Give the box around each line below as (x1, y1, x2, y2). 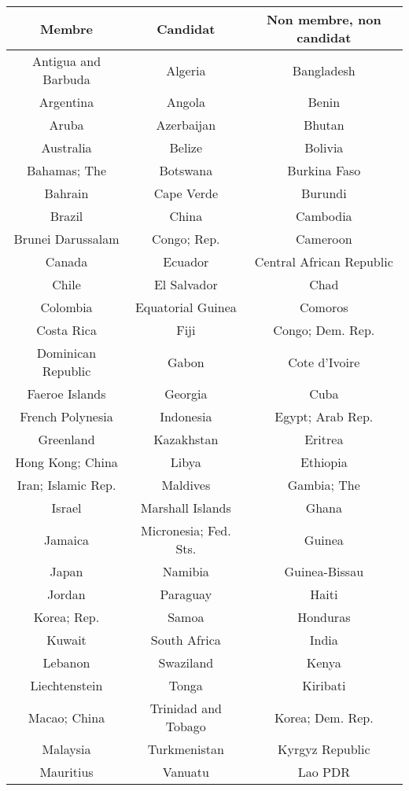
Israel (51, 499, 82, 517)
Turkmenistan (147, 740, 224, 758)
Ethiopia (300, 453, 348, 471)
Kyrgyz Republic (277, 740, 370, 758)
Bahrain (44, 184, 89, 202)
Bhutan (303, 116, 345, 134)
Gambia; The (287, 476, 360, 494)
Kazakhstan (153, 430, 219, 448)
